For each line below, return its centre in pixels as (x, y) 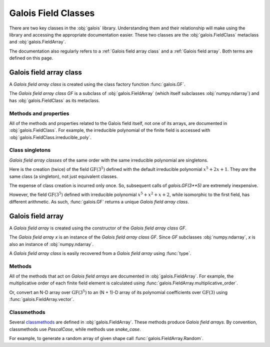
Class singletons (30, 150)
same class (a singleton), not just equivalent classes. (63, 176)
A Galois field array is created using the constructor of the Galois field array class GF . (98, 228)
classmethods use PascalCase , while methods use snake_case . (75, 329)
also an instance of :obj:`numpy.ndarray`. (51, 244)
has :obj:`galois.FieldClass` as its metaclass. (54, 100)
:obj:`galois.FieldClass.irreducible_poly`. (50, 137)
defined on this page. (31, 58)
